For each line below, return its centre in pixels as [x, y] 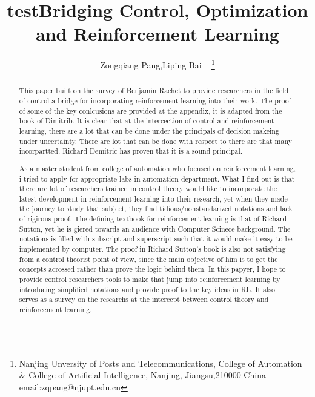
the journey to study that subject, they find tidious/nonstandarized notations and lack [156, 208]
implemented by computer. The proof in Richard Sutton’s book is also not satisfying [152, 249]
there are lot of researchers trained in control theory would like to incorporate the [148, 189]
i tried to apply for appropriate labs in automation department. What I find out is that [157, 178]
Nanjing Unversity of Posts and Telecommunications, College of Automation [161, 363]
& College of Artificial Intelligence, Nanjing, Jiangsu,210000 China [142, 375]
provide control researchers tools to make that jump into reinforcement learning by [150, 279]
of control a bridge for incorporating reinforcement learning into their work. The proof [155, 101]
